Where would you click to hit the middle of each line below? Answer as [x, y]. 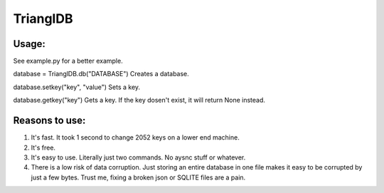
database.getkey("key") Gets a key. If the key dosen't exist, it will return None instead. [139, 100]
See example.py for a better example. [68, 61]
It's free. [43, 147]
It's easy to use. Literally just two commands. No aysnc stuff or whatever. [138, 157]
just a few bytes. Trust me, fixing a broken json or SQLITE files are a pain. [138, 177]
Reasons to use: [49, 121]
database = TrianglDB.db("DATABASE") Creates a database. [101, 74]
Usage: [30, 44]
